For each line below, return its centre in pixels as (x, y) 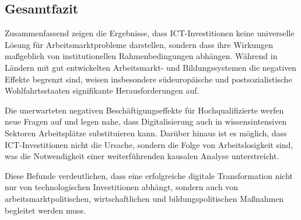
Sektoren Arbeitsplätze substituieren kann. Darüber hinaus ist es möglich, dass (146, 133)
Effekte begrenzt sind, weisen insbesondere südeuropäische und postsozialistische (148, 79)
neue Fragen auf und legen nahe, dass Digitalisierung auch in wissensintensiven (146, 121)
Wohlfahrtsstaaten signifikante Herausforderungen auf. (102, 90)
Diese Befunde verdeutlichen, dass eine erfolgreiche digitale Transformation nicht (149, 175)
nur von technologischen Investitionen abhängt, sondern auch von (122, 187)
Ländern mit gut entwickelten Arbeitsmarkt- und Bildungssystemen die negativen (151, 67)
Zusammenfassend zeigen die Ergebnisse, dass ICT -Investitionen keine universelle (150, 33)
